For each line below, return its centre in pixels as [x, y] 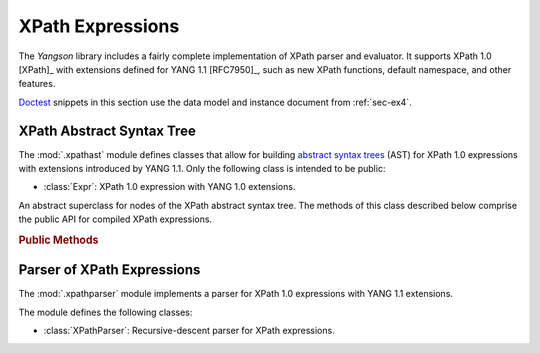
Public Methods [58, 240]
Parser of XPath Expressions [109, 270]
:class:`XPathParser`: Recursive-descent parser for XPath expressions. [189, 331]
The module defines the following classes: [105, 312]
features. [37, 84]
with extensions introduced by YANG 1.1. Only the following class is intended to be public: [202, 169]
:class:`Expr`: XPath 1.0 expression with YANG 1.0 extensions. [169, 187]
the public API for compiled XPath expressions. [115, 219]
